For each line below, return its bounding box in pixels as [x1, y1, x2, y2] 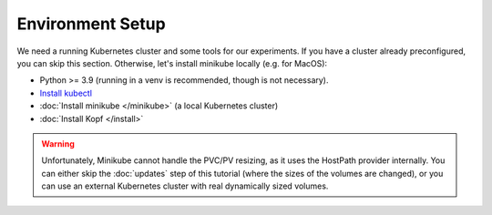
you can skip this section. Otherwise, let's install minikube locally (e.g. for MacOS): [16, 57, 328, 68]
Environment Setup [16, 14, 166, 34]
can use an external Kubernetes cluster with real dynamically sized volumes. [41, 180, 329, 191]
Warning [41, 138, 75, 149]
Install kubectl [39, 87, 93, 98]
